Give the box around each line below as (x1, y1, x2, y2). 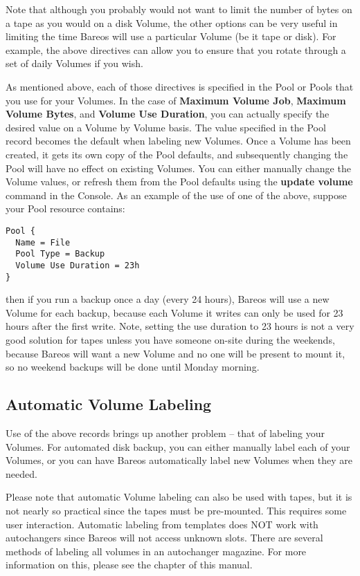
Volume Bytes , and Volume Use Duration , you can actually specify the (6, 106, 330, 121)
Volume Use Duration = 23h (15, 260, 140, 270)
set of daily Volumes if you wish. (6, 56, 143, 71)
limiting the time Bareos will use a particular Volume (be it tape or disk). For (6, 29, 336, 44)
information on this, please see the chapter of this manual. (6, 557, 253, 572)
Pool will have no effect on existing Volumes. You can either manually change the (6, 160, 351, 175)
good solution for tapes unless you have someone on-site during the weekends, (6, 332, 335, 346)
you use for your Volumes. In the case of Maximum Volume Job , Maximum (6, 93, 346, 107)
